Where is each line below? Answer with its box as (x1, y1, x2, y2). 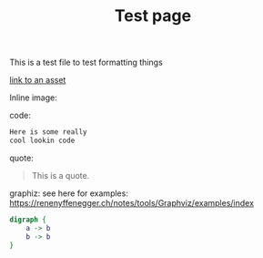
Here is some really (9, 128, 88, 137)
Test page (114, 5, 192, 26)
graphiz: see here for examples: (9, 188, 129, 199)
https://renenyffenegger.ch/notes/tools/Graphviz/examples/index (9, 197, 255, 208)
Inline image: (9, 92, 57, 103)
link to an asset (9, 75, 66, 86)
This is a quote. (31, 170, 90, 181)
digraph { (9, 215, 47, 224)
